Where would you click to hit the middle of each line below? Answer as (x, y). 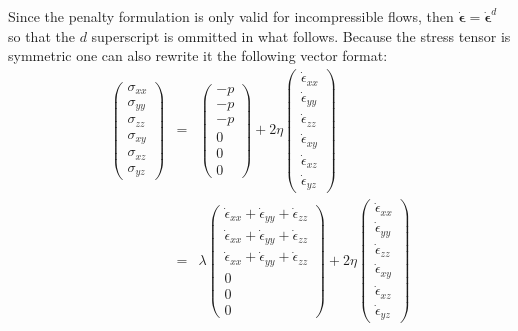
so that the (41, 35)
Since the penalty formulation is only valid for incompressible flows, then (231, 16)
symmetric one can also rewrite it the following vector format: (198, 55)
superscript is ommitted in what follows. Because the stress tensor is (301, 35)
